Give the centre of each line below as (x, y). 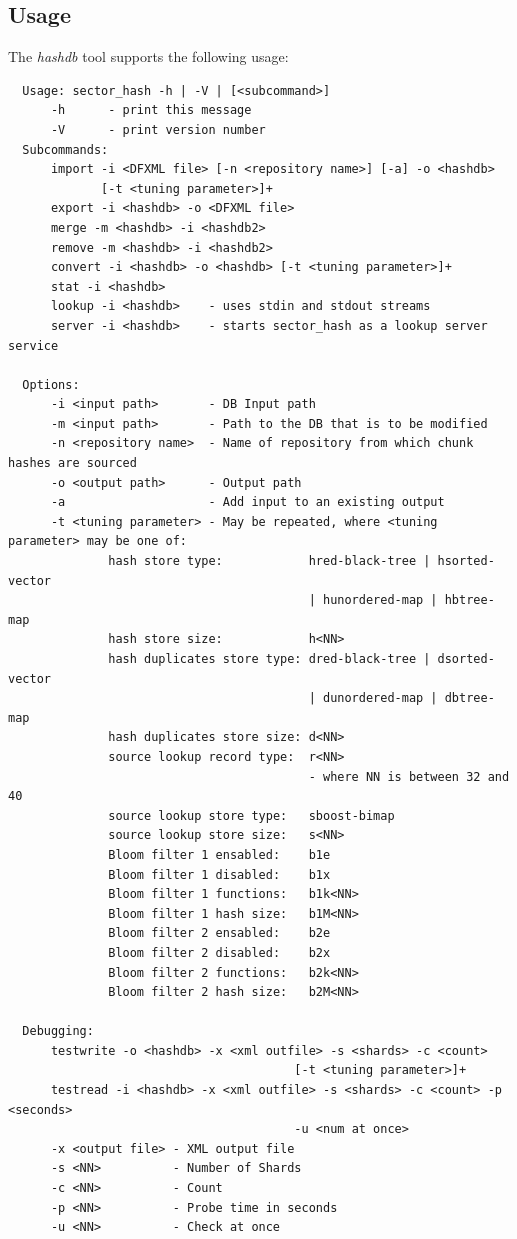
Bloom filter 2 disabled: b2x (219, 952)
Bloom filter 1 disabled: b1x (219, 874)
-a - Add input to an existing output (247, 502)
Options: (51, 384)
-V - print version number (158, 129)
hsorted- (466, 561)
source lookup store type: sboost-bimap (251, 815)
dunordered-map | (380, 698)
